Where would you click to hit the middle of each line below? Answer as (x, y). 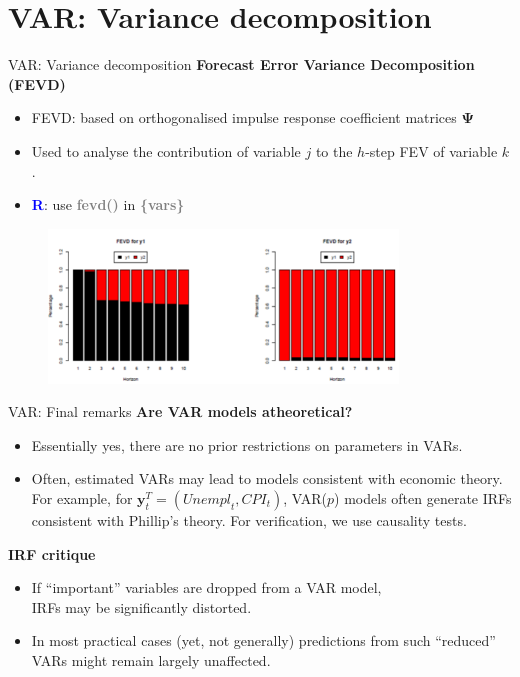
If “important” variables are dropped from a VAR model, (206, 587)
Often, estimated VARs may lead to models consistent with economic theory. (267, 478)
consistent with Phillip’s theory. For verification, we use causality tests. (249, 520)
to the (334, 150)
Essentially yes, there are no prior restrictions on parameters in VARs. (247, 444)
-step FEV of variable (431, 150)
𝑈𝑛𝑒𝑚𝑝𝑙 (206, 500)
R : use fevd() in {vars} (108, 204)
